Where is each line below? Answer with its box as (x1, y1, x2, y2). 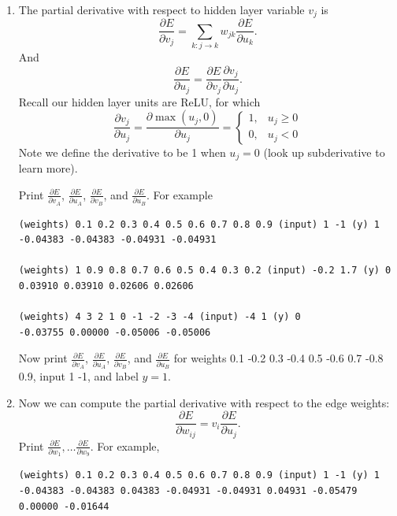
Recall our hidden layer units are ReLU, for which (18, 93, 261, 110)
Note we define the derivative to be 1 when (18, 143, 226, 160)
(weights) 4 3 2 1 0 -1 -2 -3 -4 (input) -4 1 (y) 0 (18, 311, 301, 323)
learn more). (18, 160, 78, 176)
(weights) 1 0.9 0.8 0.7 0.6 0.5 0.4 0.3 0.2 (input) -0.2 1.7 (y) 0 (18, 265, 391, 277)
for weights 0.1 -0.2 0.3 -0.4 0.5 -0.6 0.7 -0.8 (173, 350, 384, 366)
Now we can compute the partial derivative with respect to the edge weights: (18, 394, 390, 410)
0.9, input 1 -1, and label (18, 368, 139, 384)
